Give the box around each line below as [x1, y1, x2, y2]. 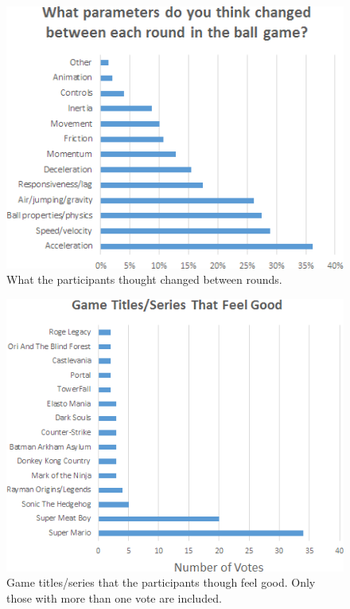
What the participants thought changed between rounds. [6, 271, 282, 288]
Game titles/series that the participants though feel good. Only [6, 574, 316, 591]
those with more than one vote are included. [6, 589, 222, 606]
